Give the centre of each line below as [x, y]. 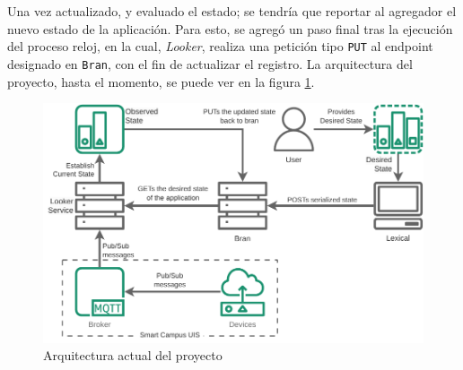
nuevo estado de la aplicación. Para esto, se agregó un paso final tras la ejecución [230, 28]
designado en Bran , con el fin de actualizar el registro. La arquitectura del [210, 63]
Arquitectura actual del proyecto [133, 355]
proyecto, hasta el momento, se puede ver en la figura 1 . [161, 81]
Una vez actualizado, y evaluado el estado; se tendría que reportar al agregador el [232, 11]
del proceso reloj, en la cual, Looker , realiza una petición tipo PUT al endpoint [220, 46]
